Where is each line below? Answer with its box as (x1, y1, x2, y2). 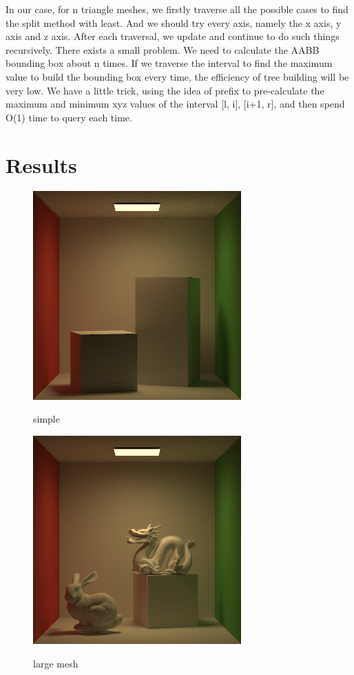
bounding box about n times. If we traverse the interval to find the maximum (6, 56, 333, 70)
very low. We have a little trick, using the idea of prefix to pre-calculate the (6, 83, 324, 97)
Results (6, 150, 77, 179)
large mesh (33, 656, 79, 670)
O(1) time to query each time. (6, 110, 132, 124)
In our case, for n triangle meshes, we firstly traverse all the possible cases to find (6, 2, 348, 16)
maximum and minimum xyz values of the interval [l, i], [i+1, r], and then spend (6, 97, 345, 111)
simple (33, 412, 60, 426)
